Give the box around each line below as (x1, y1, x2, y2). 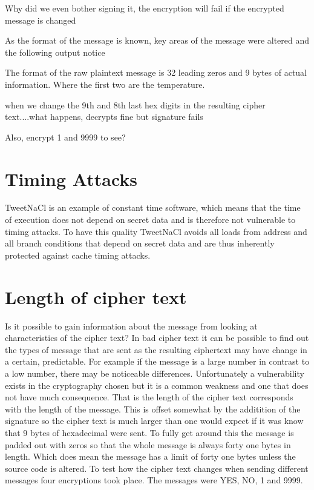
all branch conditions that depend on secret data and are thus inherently (5, 237, 275, 250)
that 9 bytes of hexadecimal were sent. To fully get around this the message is (5, 426, 294, 439)
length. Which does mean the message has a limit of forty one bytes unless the (5, 450, 296, 463)
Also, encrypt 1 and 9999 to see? (5, 130, 126, 143)
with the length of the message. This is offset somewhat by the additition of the (5, 402, 301, 415)
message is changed (5, 13, 76, 26)
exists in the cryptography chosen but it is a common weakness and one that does (5, 379, 309, 391)
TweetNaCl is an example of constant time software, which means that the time (5, 201, 301, 214)
